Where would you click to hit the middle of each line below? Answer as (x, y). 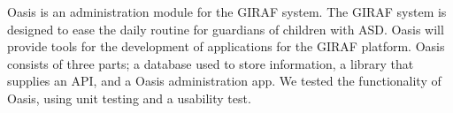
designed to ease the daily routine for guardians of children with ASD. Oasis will (226, 29)
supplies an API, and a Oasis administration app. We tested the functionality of (224, 81)
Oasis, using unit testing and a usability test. (129, 98)
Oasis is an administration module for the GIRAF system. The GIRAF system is (227, 11)
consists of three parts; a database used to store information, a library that (211, 63)
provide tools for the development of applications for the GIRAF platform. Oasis (226, 46)
